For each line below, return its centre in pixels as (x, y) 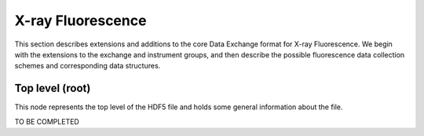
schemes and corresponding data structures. (88, 66)
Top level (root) (53, 88)
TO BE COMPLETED (47, 121)
